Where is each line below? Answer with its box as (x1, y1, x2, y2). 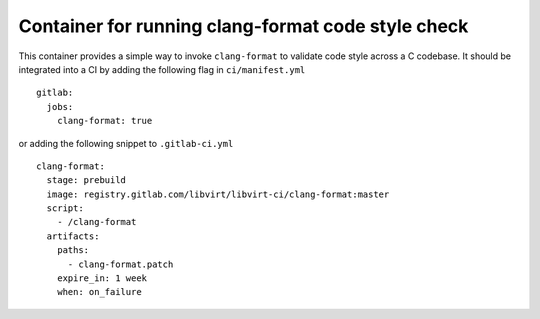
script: (46, 203, 84, 214)
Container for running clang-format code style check (18, 15, 469, 37)
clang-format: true (56, 115, 153, 127)
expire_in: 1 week (56, 273, 148, 284)
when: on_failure (56, 286, 142, 298)
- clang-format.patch (67, 258, 174, 270)
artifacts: (46, 230, 100, 242)
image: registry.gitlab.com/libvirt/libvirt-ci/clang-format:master (46, 188, 390, 200)
